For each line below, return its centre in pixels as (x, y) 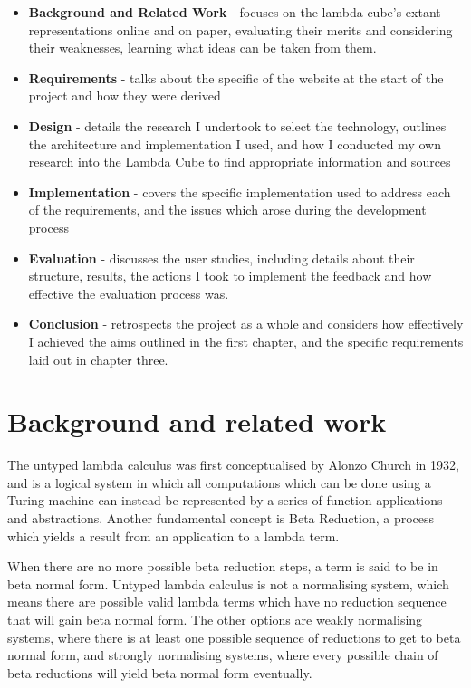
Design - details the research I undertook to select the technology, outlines (237, 125)
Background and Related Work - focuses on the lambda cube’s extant (235, 12)
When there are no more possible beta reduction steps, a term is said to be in (223, 566)
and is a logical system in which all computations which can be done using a (219, 482)
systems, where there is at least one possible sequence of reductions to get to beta (234, 637)
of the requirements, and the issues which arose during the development (227, 210)
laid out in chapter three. (98, 359)
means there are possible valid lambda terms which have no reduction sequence (227, 602)
